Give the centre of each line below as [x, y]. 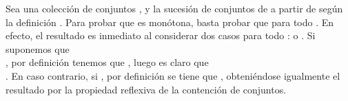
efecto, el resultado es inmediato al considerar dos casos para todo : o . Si [161, 35]
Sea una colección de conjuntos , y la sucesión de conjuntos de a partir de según [174, 8]
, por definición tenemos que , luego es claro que [107, 62]
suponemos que [38, 48]
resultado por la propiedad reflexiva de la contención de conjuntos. [146, 89]
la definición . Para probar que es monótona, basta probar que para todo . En [170, 22]
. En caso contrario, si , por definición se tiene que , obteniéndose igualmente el [173, 75]
